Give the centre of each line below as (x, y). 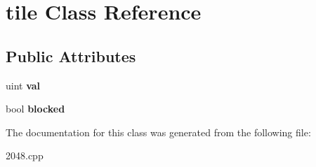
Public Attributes (71, 56)
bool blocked (35, 109)
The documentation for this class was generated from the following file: (158, 132)
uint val (23, 85)
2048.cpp (25, 155)
